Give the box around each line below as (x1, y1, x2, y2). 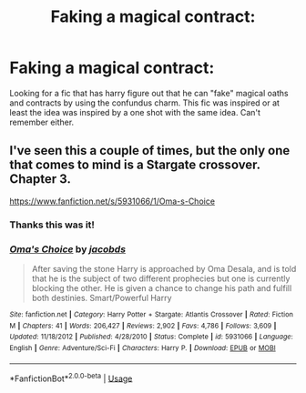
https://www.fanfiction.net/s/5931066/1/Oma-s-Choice (9, 196, 216, 207)
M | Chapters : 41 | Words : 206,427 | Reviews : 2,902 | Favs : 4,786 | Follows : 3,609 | (9, 321, 277, 330)
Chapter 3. (9, 171, 71, 187)
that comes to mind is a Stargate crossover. (9, 157, 261, 173)
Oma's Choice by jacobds (9, 243, 126, 256)
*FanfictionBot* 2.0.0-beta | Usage (9, 371, 133, 384)
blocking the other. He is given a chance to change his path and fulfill (31, 282, 292, 293)
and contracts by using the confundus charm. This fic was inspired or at (9, 97, 280, 108)
